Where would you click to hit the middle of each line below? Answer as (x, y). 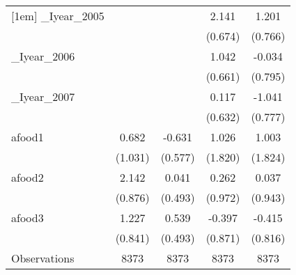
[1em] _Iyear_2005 (58, 16)
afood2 (28, 177)
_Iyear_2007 (43, 96)
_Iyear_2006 (43, 56)
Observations (43, 258)
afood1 (28, 137)
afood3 (28, 218)
